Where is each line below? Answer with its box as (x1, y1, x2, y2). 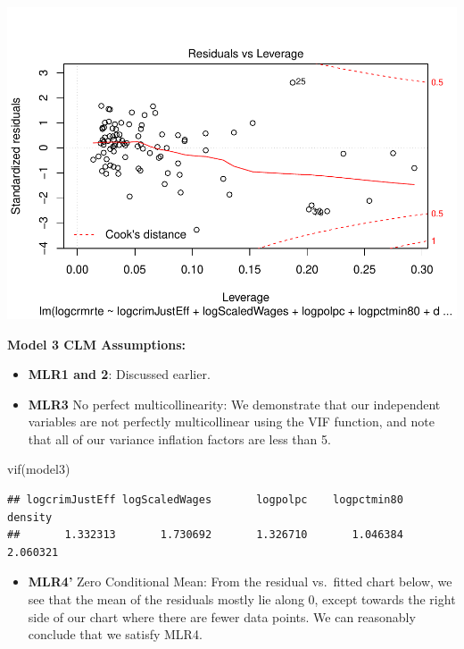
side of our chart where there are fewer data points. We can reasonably (28, 607, 416, 626)
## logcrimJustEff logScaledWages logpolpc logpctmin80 (7, 493, 403, 507)
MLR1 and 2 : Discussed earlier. (28, 365, 211, 383)
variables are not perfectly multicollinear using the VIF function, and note (28, 412, 435, 431)
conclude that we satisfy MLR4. (28, 625, 203, 644)
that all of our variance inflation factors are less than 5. (28, 429, 331, 448)
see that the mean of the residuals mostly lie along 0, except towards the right (28, 590, 456, 609)
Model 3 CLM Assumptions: (7, 334, 186, 353)
